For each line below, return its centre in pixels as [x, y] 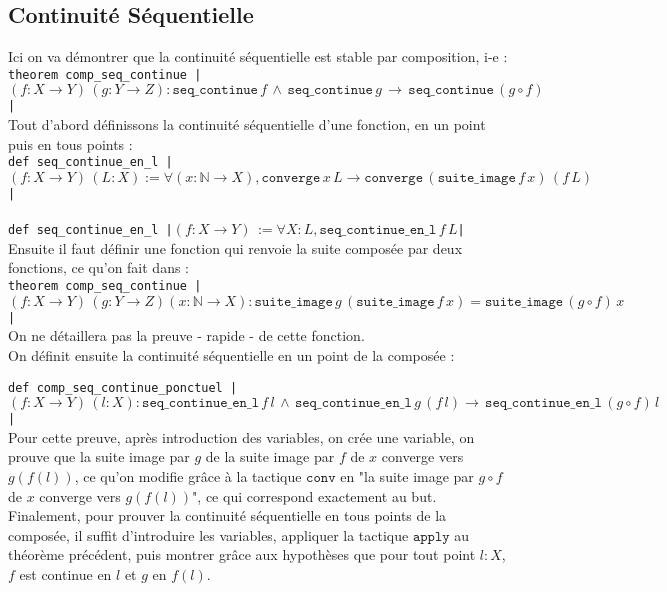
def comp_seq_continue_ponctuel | [123, 387]
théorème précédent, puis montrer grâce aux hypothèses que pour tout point [242, 554]
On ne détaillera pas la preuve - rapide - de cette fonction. [186, 335]
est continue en [65, 574]
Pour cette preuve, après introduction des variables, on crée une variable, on [241, 436]
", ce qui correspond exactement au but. [314, 495]
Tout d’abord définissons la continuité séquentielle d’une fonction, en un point [247, 124]
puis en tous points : [70, 143]
